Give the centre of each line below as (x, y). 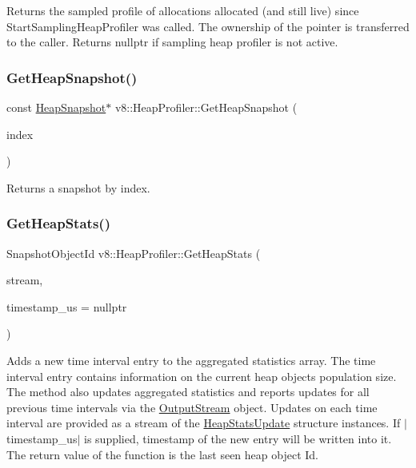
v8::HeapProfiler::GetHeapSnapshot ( (206, 107)
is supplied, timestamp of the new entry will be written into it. (238, 438)
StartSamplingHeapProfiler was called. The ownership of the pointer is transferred (208, 26)
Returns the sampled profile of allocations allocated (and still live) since (183, 10)
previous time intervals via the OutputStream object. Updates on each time (192, 407)
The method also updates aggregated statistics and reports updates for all (188, 392)
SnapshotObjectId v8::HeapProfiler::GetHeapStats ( (134, 253)
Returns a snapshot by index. (78, 187)
